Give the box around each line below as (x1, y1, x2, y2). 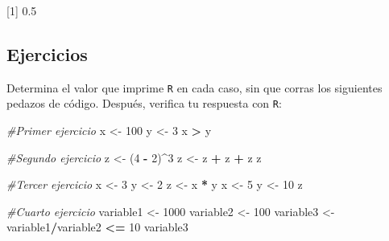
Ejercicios (6, 41, 88, 66)
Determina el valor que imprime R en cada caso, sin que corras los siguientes (6, 79, 383, 96)
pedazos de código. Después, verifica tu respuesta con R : (6, 95, 282, 112)
